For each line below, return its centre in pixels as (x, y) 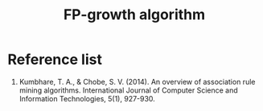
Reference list (55, 59)
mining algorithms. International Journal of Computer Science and (128, 90)
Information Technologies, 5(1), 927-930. (87, 98)
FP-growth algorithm (134, 15)
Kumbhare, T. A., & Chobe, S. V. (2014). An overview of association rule (137, 81)
